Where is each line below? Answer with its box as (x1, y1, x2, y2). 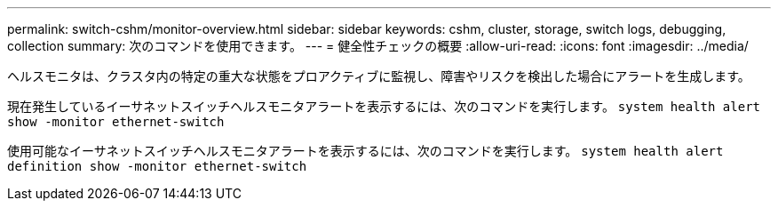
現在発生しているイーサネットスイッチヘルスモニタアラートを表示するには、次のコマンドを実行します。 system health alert (7, 99, 760, 114)
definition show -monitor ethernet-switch (7, 159, 307, 173)
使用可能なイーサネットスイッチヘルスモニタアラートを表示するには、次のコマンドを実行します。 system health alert (7, 143, 724, 158)
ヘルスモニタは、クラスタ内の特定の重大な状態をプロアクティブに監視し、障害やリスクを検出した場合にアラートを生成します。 (7, 68, 750, 84)
